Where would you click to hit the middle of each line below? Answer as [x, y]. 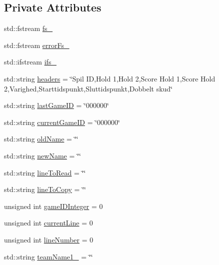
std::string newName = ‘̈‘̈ [42, 155]
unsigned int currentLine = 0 [48, 223]
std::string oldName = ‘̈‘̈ [41, 139]
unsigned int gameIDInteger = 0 [53, 206]
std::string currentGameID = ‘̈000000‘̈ [62, 122]
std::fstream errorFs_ [37, 45]
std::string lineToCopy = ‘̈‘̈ [45, 189]
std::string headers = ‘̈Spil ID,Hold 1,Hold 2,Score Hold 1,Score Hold [110, 78]
